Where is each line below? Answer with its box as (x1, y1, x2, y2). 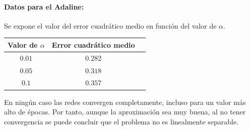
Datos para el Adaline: (4, 1, 84, 12)
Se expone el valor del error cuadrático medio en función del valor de (4, 20, 217, 31)
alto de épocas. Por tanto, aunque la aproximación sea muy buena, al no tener (4, 106, 246, 117)
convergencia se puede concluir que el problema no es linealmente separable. (4, 116, 239, 126)
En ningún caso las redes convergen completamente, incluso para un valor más (4, 96, 246, 107)
